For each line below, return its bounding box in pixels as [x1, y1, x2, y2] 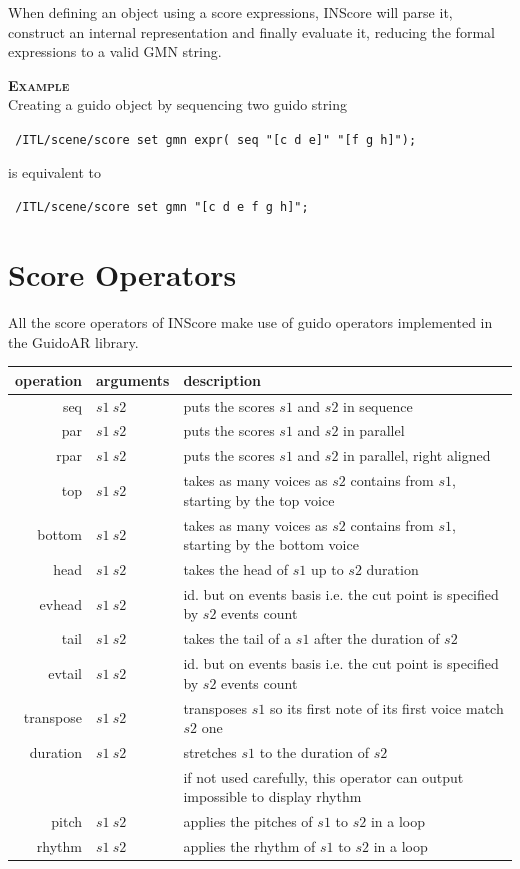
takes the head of [183, 558, 289, 579]
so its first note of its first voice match [269, 697, 504, 718]
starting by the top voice [183, 489, 335, 510]
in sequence [343, 395, 413, 416]
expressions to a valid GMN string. [8, 41, 222, 62]
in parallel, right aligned [343, 445, 491, 466]
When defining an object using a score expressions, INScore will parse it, [8, 2, 453, 22]
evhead [39, 593, 83, 614]
